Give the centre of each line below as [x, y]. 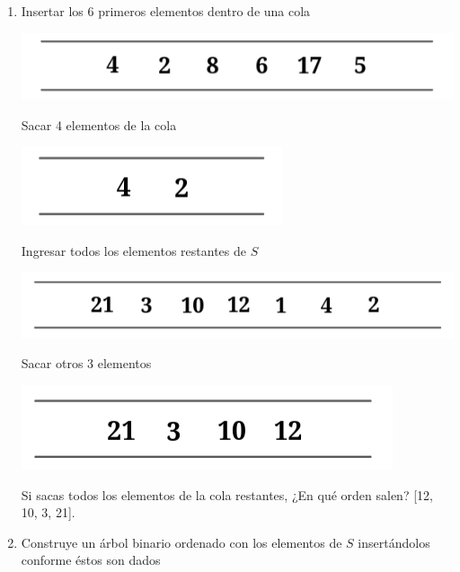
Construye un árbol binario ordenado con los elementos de [181, 542]
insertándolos [394, 542]
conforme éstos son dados [91, 560]
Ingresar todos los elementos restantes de [133, 250]
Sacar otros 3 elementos [86, 363]
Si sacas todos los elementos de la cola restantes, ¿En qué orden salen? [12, [227, 494]
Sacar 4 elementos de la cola [99, 124]
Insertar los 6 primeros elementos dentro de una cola [166, 11]
